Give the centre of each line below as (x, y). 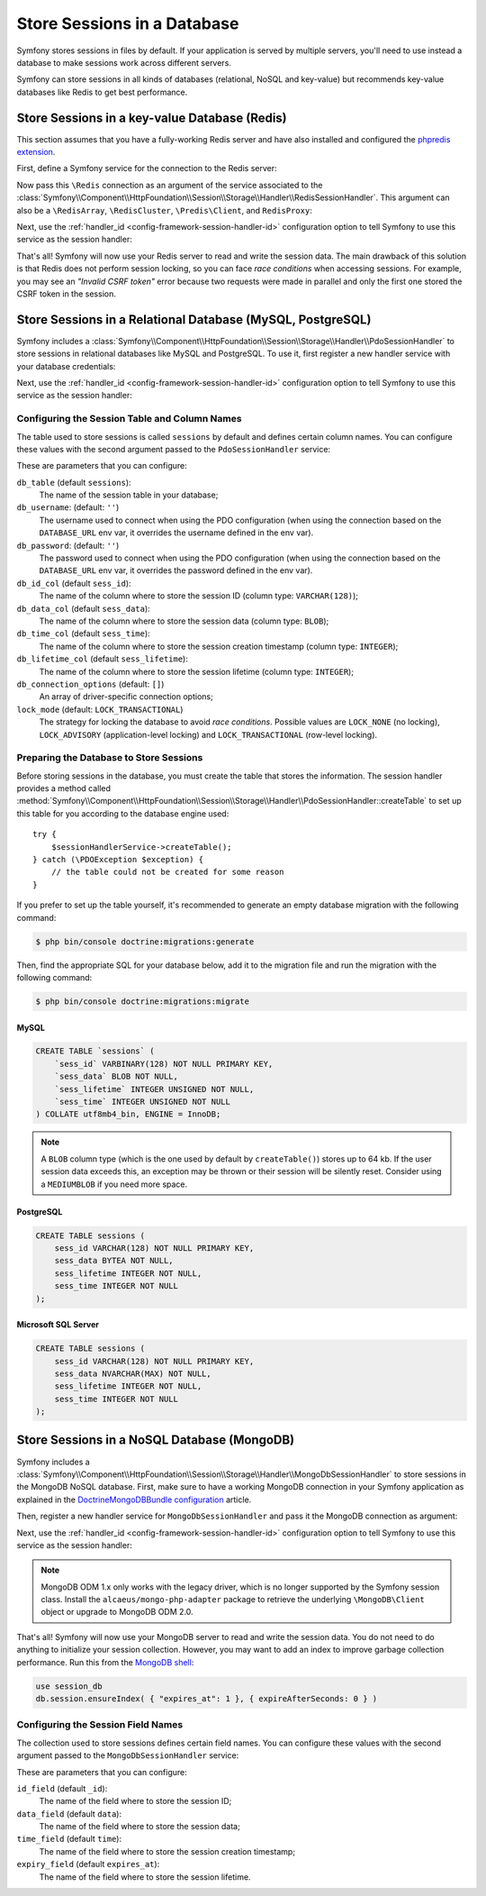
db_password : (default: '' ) (68, 545)
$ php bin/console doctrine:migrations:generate (145, 941)
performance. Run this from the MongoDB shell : (105, 1662)
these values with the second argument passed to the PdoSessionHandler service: (174, 449)
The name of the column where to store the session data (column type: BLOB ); (184, 621)
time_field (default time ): (69, 1839)
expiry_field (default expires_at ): (88, 1864)
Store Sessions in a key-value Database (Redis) (152, 118)
